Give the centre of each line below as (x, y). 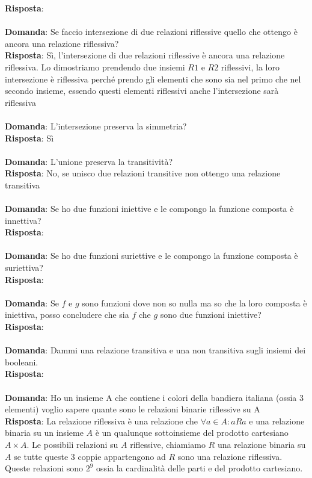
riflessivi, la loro (250, 67)
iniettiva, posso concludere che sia (67, 315)
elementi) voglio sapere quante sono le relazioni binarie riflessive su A (133, 409)
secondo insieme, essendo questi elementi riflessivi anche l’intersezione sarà (142, 91)
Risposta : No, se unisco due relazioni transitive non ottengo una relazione (143, 173)
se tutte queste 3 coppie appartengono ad (90, 456)
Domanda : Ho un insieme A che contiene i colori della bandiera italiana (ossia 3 (154, 397)
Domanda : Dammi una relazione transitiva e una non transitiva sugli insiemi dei (155, 350)
